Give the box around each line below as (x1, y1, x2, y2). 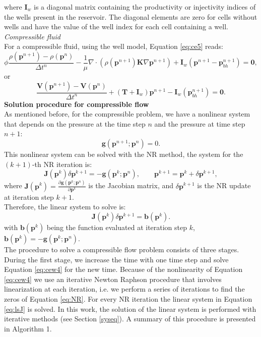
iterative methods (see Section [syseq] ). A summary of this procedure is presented (4, 313, 256, 324)
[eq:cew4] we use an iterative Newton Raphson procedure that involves (4, 273, 222, 284)
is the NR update (197, 180, 251, 191)
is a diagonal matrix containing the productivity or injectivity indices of (34, 2, 256, 12)
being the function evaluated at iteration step (46, 222, 187, 232)
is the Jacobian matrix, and (88, 180, 174, 191)
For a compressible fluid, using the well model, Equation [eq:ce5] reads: (4, 41, 223, 51)
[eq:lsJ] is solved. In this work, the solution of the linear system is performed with (4, 303, 256, 314)
